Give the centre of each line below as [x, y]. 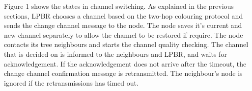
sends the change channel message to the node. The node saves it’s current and [123, 25]
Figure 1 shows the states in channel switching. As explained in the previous [119, 6]
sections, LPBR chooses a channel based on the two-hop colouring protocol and [124, 15]
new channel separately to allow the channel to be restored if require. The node [124, 34]
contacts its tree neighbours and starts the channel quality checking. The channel [126, 44]
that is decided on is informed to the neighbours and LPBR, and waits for [115, 54]
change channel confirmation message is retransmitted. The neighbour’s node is [123, 73]
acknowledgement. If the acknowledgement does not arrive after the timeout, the [125, 63]
